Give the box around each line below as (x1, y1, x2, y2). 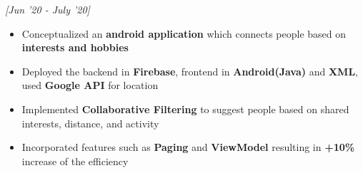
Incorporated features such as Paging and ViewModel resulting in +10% (21, 140, 355, 154)
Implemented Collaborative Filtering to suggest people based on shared (21, 101, 349, 116)
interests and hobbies (21, 40, 129, 55)
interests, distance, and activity (21, 115, 159, 130)
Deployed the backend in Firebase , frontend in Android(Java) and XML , (21, 63, 358, 78)
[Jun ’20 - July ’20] (5, 2, 90, 16)
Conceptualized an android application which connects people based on (21, 26, 347, 41)
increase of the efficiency (21, 153, 129, 168)
